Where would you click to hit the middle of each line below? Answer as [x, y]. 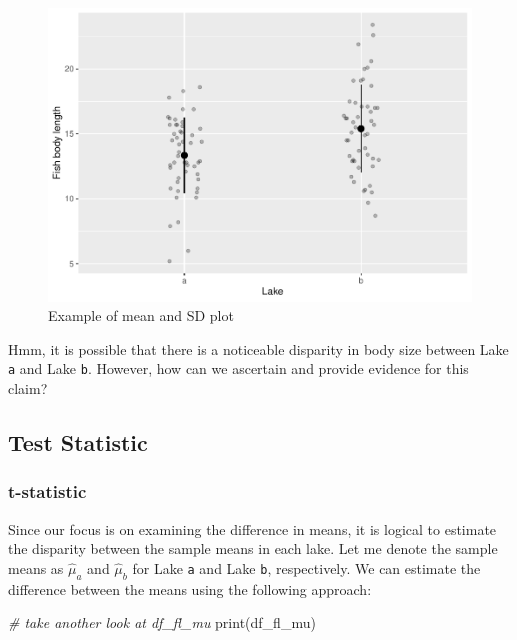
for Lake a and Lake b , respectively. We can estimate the [306, 567]
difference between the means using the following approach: [190, 588]
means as [36, 567]
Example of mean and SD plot [141, 315]
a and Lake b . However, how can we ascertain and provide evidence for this [238, 368]
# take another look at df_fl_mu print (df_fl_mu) [162, 622]
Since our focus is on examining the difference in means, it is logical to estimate [252, 528]
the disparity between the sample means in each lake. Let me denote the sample [253, 548]
